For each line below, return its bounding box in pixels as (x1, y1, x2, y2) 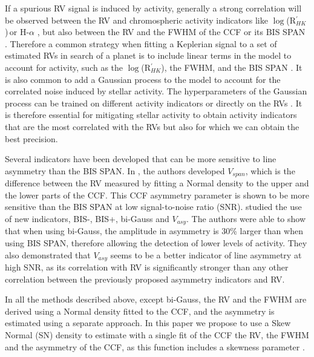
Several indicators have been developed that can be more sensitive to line (5, 152, 276, 165)
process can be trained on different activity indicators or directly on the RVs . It (5, 96, 303, 109)
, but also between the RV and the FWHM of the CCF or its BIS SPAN (37, 25, 306, 38)
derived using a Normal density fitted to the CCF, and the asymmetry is (5, 304, 275, 317)
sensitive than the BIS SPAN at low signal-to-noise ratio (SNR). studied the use (5, 200, 302, 213)
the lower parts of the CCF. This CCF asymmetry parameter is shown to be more (5, 188, 309, 201)
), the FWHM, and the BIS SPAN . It (161, 61, 303, 73)
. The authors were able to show (186, 212, 306, 224)
